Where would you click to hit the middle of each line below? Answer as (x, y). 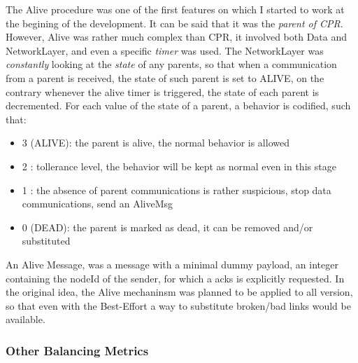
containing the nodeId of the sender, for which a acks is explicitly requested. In (175, 278)
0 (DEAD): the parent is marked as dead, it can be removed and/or (167, 227)
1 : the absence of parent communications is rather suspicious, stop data (177, 190)
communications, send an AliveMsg (98, 204)
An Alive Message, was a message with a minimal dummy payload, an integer (172, 264)
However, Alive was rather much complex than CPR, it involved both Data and (177, 37)
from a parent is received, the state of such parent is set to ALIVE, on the (165, 77)
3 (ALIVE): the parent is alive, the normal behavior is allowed (156, 143)
